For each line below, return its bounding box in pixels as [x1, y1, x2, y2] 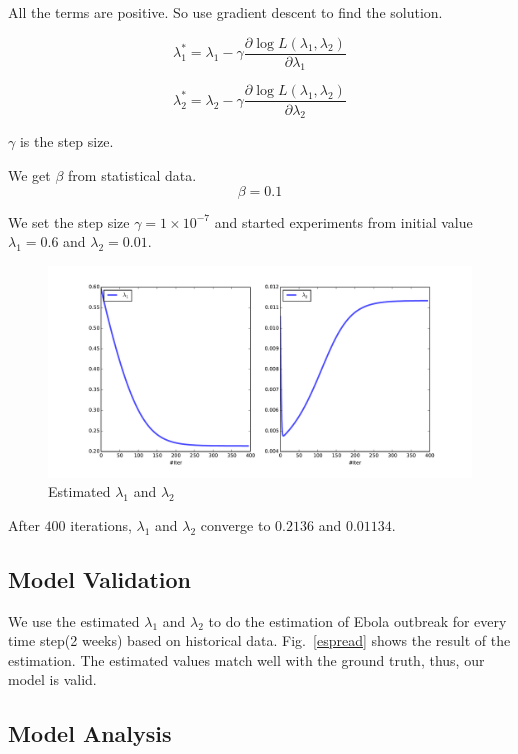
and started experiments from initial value [214, 211, 473, 232]
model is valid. [8, 669, 97, 690]
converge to [200, 514, 271, 535]
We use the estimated [8, 610, 140, 631]
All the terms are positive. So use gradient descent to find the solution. [8, 2, 443, 22]
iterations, [70, 514, 132, 535]
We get [8, 164, 51, 185]
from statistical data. [68, 164, 197, 185]
